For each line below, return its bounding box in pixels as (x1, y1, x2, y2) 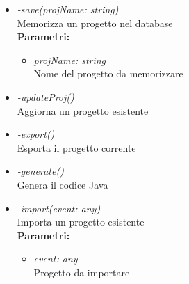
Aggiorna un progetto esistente (17, 103, 149, 118)
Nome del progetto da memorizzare (33, 66, 183, 81)
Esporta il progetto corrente (17, 140, 136, 155)
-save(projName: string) (17, 2, 119, 16)
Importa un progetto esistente (17, 214, 145, 229)
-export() (17, 127, 55, 141)
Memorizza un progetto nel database (17, 15, 173, 30)
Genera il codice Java (17, 177, 108, 191)
